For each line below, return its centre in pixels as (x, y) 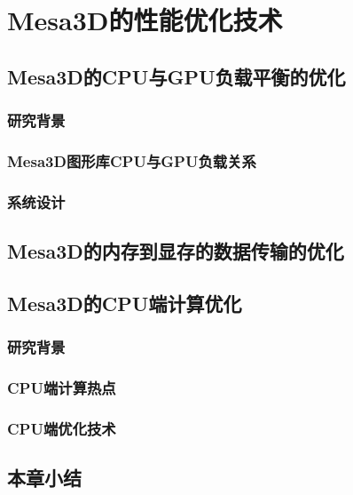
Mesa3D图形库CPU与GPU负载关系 (132, 160)
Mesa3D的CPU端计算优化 (125, 303)
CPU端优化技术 (62, 428)
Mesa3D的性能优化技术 (145, 20)
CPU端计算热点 (62, 388)
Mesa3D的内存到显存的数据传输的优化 (176, 251)
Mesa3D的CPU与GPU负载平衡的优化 (176, 76)
